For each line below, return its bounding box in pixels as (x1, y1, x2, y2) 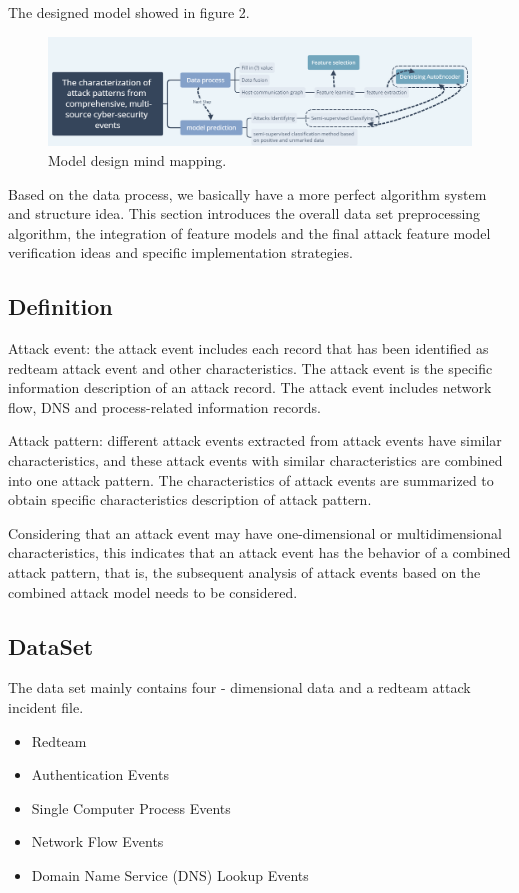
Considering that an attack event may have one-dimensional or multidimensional (8, 522, 502, 543)
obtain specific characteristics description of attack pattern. (8, 489, 372, 510)
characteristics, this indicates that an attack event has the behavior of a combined (8, 542, 511, 563)
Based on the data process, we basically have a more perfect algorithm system (8, 183, 487, 204)
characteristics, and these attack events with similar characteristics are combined (8, 450, 503, 471)
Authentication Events (31, 764, 169, 785)
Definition (8, 291, 113, 322)
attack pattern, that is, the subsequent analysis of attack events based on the (8, 562, 481, 583)
